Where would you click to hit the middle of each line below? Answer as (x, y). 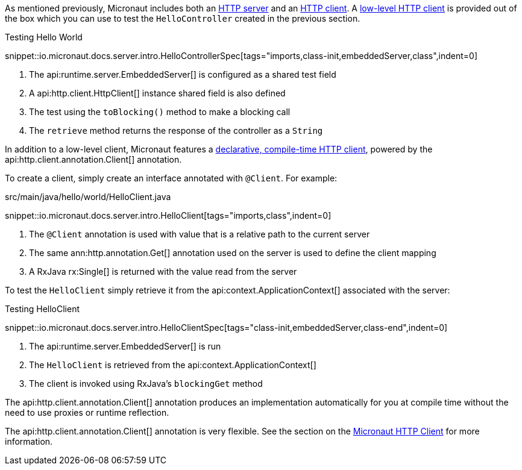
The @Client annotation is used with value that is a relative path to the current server (200, 234)
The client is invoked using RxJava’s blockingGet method (146, 384)
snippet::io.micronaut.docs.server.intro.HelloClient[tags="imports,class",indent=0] (168, 215)
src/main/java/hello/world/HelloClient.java (88, 197)
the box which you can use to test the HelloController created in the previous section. (183, 18)
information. (29, 441)
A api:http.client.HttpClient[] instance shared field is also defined (157, 93)
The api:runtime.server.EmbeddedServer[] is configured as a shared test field (183, 74)
